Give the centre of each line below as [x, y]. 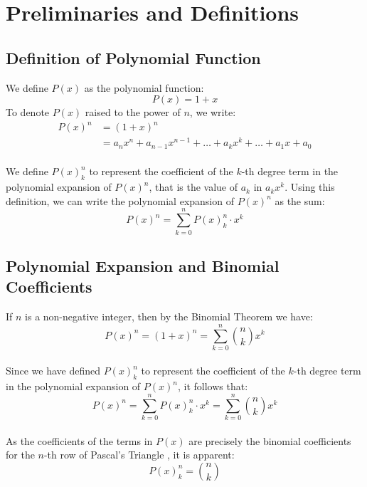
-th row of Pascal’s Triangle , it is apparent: [139, 455]
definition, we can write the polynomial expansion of [120, 200]
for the [20, 455]
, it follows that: [213, 386]
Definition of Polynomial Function [133, 57]
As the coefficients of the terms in [79, 440]
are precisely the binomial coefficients [270, 440]
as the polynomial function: [144, 87]
